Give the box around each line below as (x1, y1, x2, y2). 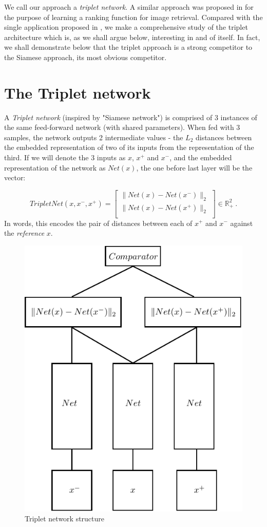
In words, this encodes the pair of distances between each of (4, 217, 193, 228)
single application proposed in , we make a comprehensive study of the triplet (4, 22, 248, 32)
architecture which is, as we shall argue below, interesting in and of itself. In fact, (4, 31, 260, 42)
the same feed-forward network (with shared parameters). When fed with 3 (4, 122, 240, 133)
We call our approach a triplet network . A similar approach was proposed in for (4, 2, 254, 12)
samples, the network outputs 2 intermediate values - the (4, 131, 183, 142)
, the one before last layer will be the (136, 162, 253, 173)
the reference (4, 228, 45, 238)
